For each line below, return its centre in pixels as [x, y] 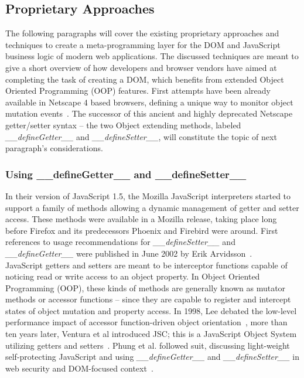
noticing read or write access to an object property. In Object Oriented [133, 276]
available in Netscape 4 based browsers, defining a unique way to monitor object [149, 102]
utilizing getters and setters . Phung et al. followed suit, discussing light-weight [148, 345]
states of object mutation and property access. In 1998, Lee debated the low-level [151, 310]
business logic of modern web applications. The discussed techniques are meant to [152, 56]
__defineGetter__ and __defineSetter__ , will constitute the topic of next [141, 136]
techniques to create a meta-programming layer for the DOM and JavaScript [143, 44]
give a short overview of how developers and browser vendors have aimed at [141, 67]
